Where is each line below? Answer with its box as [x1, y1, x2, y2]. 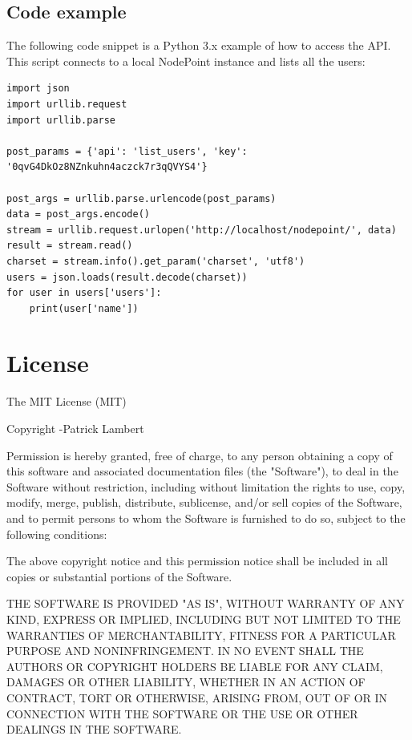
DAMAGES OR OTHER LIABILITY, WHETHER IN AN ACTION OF [6, 673, 366, 690]
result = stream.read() [6, 240, 133, 252]
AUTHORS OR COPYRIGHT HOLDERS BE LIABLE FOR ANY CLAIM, [6, 657, 383, 674]
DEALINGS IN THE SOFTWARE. [6, 721, 182, 738]
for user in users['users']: [6, 287, 162, 299]
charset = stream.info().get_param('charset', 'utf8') [6, 255, 305, 267]
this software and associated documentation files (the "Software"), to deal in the [6, 463, 398, 479]
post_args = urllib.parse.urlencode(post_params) [6, 192, 277, 204]
